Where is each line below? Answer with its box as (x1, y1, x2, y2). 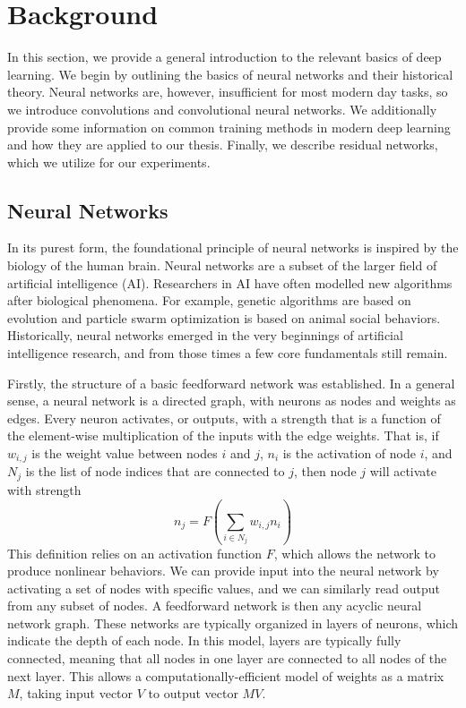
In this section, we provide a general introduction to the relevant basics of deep (7, 47, 442, 66)
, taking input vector (19, 684, 134, 703)
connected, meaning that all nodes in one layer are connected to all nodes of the (7, 649, 447, 668)
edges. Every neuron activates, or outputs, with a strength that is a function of (7, 408, 441, 427)
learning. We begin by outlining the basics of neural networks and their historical (7, 64, 453, 83)
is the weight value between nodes (31, 444, 218, 463)
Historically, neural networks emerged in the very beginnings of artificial (7, 326, 403, 345)
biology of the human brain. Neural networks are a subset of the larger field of (7, 256, 437, 275)
